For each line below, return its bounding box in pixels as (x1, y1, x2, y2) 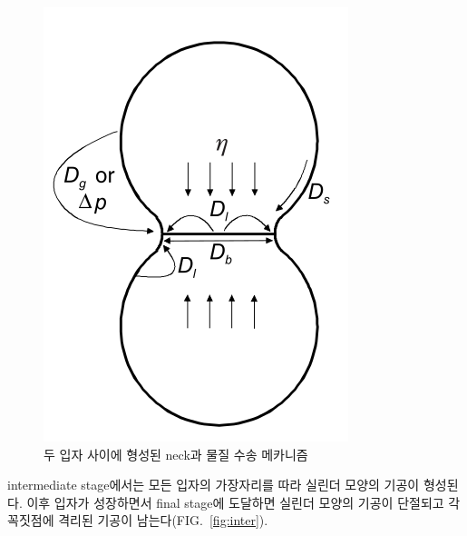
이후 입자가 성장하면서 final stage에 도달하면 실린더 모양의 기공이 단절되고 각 (26, 492, 461, 511)
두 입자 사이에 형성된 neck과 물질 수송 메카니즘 (44, 444, 308, 463)
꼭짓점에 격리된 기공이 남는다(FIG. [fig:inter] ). (7, 511, 268, 530)
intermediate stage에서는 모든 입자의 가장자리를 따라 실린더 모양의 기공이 (7, 475, 420, 494)
